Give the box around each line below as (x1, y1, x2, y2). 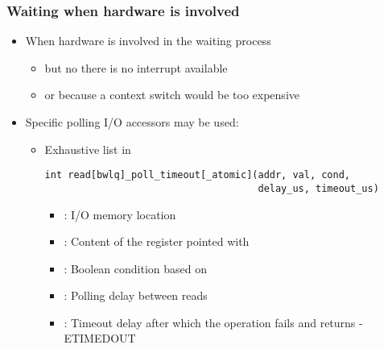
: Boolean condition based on (64, 260, 208, 276)
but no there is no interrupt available (44, 59, 228, 76)
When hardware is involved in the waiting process (25, 32, 271, 49)
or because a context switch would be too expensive (44, 86, 299, 103)
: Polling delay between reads (64, 287, 208, 304)
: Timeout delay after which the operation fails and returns (64, 314, 356, 330)
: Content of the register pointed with (64, 233, 250, 250)
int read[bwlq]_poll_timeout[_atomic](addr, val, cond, (44, 169, 351, 181)
